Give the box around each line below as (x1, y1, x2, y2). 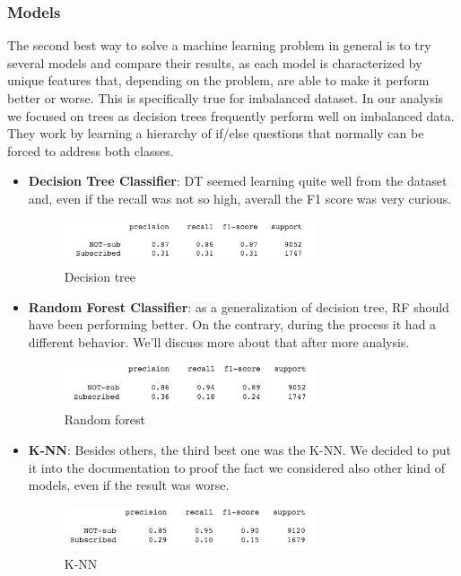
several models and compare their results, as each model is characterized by (7, 53, 422, 72)
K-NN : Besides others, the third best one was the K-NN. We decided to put (28, 440, 451, 458)
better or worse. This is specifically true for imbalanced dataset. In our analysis (7, 89, 444, 107)
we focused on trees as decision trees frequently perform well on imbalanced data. (7, 106, 455, 125)
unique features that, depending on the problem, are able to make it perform (7, 71, 430, 90)
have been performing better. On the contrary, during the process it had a (28, 315, 437, 334)
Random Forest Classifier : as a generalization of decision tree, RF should (28, 297, 449, 316)
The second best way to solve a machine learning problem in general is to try (7, 36, 431, 55)
